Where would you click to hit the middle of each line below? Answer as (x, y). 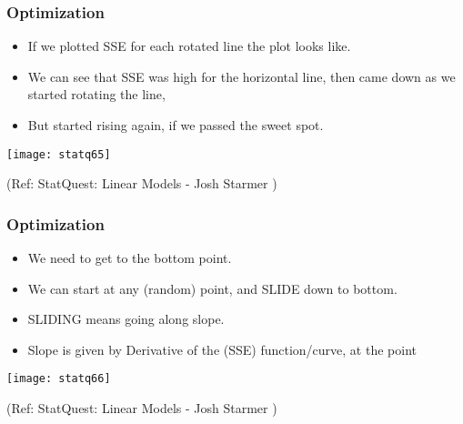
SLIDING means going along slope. (126, 319)
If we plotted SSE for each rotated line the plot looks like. (189, 46)
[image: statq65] (59, 154)
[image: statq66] (59, 379)
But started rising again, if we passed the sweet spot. (176, 125)
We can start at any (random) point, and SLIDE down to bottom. (212, 288)
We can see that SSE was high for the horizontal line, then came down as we (242, 76)
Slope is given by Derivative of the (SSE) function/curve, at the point (222, 349)
